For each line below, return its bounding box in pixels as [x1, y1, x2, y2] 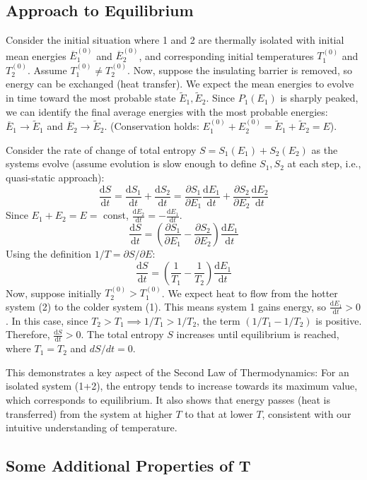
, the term [197, 313, 240, 328]
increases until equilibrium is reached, [176, 327, 339, 342]
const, [103, 208, 129, 222]
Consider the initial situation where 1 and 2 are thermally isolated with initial [6, 32, 344, 47]
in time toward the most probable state [6, 90, 176, 105]
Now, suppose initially [6, 285, 102, 300]
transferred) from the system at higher [6, 406, 173, 421]
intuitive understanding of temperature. [6, 420, 177, 435]
